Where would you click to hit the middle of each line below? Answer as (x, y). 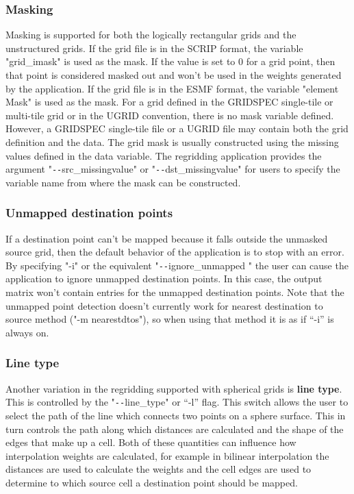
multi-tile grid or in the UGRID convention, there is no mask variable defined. (170, 115)
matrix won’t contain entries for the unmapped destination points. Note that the (175, 292)
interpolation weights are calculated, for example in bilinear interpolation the (167, 455)
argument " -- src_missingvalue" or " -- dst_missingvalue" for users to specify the (173, 169)
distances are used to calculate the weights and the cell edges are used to (159, 469)
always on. (27, 332)
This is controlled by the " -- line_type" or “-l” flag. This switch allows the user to (177, 402)
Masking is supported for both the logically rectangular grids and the (151, 35)
